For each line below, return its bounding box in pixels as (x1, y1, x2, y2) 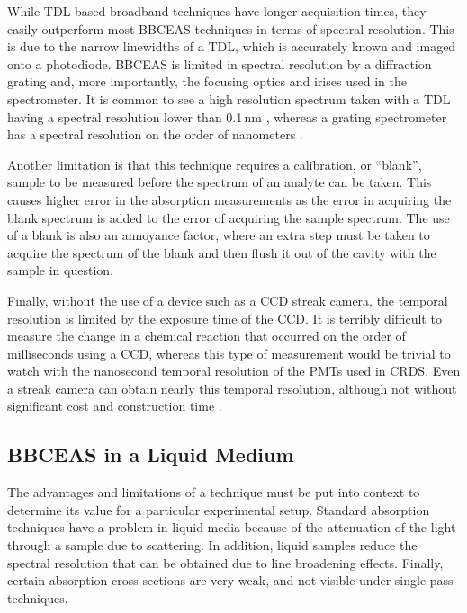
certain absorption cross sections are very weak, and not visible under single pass (7, 571, 454, 590)
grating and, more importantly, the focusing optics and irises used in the (7, 72, 407, 91)
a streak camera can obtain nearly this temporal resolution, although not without (7, 378, 457, 397)
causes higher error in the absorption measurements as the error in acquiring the (7, 190, 452, 209)
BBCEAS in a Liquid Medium (7, 440, 294, 468)
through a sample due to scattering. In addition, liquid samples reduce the (7, 536, 418, 555)
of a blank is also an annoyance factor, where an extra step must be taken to (7, 226, 430, 244)
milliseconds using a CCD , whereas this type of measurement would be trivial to (7, 343, 451, 362)
